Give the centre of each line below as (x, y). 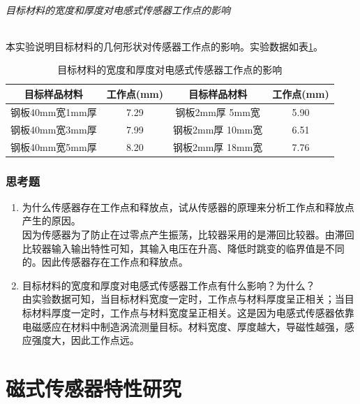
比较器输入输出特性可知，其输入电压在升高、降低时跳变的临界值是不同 (183, 248)
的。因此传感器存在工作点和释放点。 (105, 262)
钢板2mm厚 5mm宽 (218, 111)
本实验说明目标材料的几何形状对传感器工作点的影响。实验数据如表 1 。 (164, 46)
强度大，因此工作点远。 (85, 340)
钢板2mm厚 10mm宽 (218, 129)
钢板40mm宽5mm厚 (54, 146)
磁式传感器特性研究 (94, 388)
